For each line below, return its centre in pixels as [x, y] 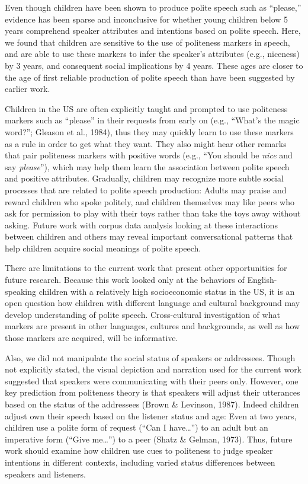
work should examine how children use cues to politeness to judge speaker [139, 450]
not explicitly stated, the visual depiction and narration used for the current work [153, 369]
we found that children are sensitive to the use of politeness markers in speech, [147, 42]
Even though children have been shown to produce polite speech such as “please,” [153, 7]
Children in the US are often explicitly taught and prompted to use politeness [146, 108]
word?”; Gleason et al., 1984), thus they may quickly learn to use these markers [149, 131]
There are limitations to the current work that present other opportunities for [146, 268]
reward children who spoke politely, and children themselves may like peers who [150, 201]
